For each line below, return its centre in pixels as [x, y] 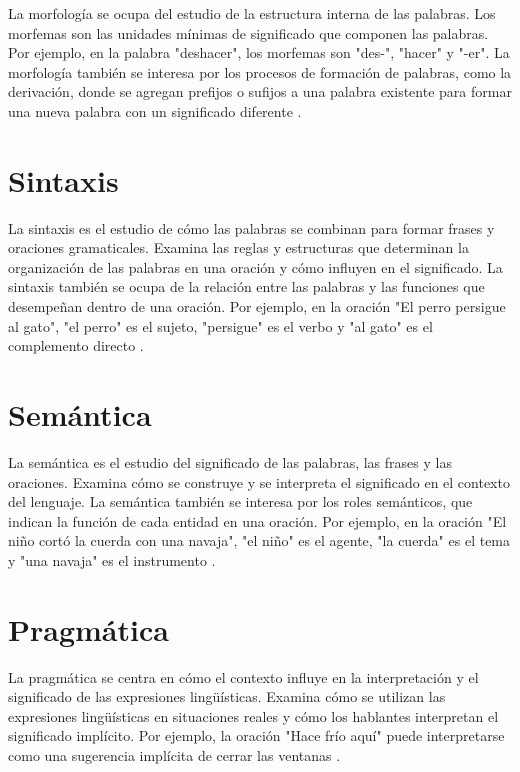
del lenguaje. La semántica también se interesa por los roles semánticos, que [240, 501]
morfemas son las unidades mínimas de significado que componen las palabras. [248, 32]
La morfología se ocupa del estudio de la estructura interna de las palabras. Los [252, 13]
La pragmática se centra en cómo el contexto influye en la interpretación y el [243, 676]
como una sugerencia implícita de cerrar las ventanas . [174, 755]
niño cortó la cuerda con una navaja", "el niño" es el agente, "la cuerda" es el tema [259, 540]
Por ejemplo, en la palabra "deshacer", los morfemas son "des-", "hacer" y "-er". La [259, 52]
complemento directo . [76, 345]
